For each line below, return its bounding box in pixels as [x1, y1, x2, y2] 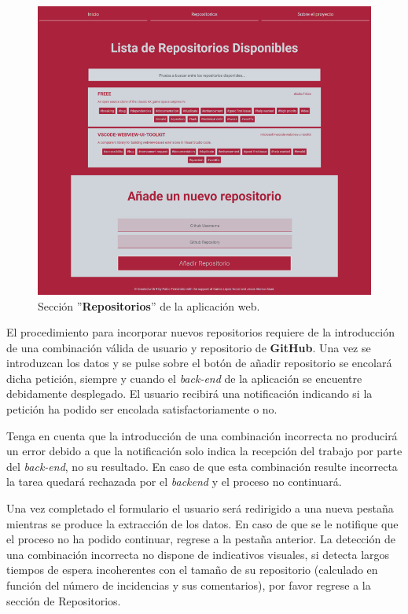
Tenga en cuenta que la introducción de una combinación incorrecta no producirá [6, 427, 398, 443]
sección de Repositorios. [6, 592, 121, 608]
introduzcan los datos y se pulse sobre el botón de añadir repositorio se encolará [6, 355, 392, 371]
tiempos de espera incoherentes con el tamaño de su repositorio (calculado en [6, 561, 378, 578]
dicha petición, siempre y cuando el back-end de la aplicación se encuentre [6, 370, 362, 386]
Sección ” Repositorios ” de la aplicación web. [38, 297, 260, 314]
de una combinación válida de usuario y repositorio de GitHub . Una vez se [6, 339, 371, 355]
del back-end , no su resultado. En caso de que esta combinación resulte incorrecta [6, 458, 398, 474]
